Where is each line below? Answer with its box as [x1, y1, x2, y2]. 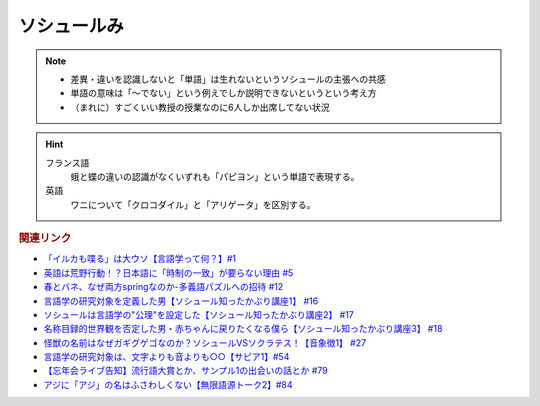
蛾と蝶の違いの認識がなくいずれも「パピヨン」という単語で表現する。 [70, 170, 360, 182]
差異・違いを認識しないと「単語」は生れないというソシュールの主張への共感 [70, 73, 386, 85]
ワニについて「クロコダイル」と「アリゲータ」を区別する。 [70, 198, 316, 210]
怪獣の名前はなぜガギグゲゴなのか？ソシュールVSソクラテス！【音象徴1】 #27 [43, 336, 367, 349]
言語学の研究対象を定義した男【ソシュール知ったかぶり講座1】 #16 [43, 295, 319, 307]
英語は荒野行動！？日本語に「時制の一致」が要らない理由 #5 [43, 266, 294, 279]
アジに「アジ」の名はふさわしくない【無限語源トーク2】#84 [43, 378, 293, 390]
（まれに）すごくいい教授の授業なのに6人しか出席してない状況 [70, 101, 330, 113]
